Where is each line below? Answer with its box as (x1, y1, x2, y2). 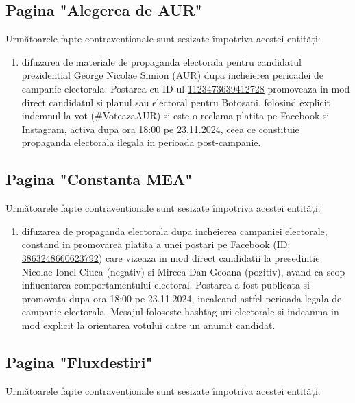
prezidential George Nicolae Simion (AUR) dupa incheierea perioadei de (21, 68, 324, 82)
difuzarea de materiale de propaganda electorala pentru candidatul (21, 54, 302, 69)
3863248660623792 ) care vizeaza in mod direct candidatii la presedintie (21, 250, 320, 265)
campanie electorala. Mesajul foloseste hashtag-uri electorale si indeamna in (21, 304, 339, 319)
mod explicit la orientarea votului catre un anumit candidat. (21, 317, 276, 332)
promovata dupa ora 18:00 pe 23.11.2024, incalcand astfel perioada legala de (21, 291, 342, 305)
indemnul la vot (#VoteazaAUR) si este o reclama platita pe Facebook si (21, 108, 330, 123)
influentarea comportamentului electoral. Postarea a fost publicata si (21, 278, 310, 292)
